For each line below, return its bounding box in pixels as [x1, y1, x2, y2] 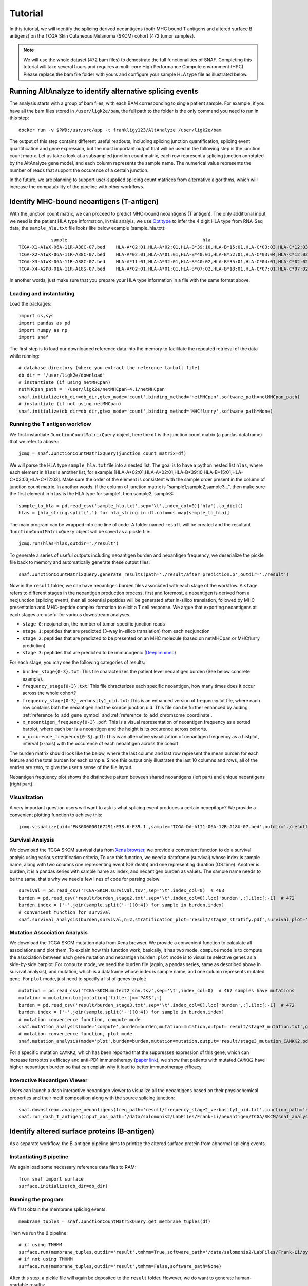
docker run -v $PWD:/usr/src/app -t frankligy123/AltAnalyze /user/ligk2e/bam [18, 127, 222, 133]
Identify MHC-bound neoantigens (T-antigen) [9, 197, 159, 206]
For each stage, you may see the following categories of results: [9, 659, 146, 665]
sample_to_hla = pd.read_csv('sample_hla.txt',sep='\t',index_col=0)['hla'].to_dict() [18, 503, 243, 509]
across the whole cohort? [22, 690, 76, 696]
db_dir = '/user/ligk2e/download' [18, 372, 105, 378]
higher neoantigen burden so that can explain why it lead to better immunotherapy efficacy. [9, 1064, 203, 1070]
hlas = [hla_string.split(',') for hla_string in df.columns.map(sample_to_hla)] [18, 510, 230, 516]
